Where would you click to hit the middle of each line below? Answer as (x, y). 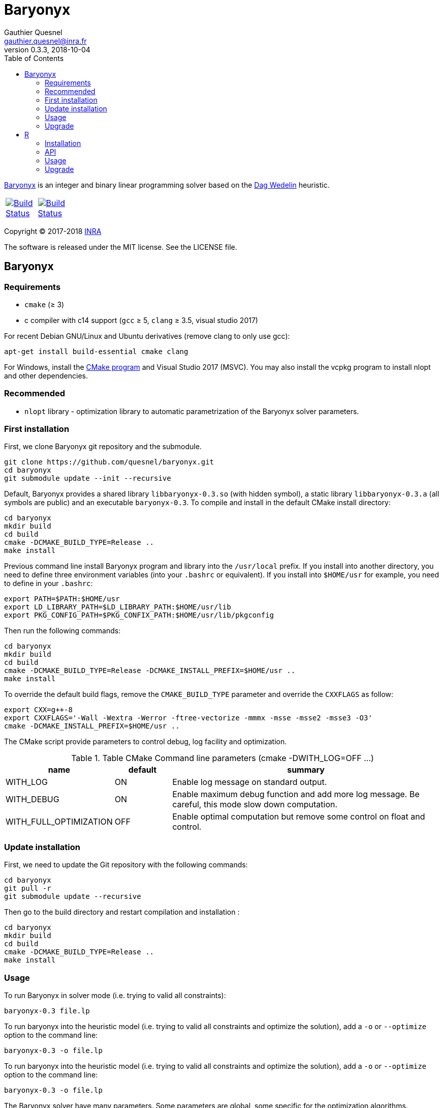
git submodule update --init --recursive (88, 478)
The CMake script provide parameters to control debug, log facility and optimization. (146, 742)
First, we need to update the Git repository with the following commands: (126, 865)
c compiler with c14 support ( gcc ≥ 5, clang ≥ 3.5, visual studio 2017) (141, 320)
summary (306, 770)
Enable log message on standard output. (250, 782)
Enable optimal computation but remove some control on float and (299, 817)
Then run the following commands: (62, 631)
